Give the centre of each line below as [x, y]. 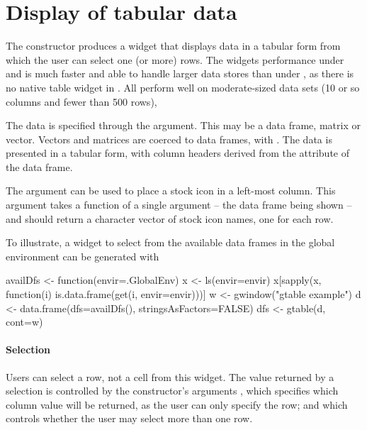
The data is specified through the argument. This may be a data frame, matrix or [183, 125]
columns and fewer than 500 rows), [81, 101]
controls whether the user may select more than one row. [129, 418]
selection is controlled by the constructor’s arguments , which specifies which [172, 391]
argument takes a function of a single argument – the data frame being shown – [179, 205]
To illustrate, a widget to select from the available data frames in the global [170, 242]
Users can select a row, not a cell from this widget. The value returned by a [170, 376]
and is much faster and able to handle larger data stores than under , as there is [180, 73]
